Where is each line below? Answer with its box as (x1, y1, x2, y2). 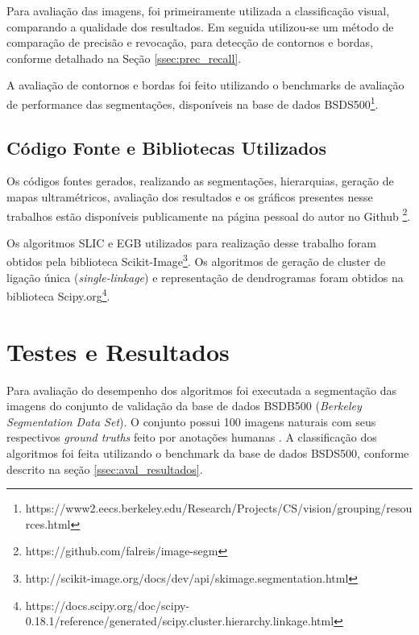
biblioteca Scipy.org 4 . (6, 285, 110, 304)
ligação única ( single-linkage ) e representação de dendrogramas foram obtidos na (6, 268, 404, 285)
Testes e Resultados (6, 334, 230, 367)
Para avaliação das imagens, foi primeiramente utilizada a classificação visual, (6, 2, 390, 19)
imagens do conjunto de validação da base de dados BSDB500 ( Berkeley (6, 397, 362, 414)
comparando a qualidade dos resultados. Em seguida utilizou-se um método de (6, 18, 394, 35)
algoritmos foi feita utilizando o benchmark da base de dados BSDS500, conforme (6, 445, 409, 462)
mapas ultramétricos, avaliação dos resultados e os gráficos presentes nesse (6, 189, 373, 205)
